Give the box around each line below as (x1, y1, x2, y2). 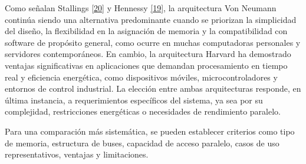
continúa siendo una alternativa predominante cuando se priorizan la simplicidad (5, 13, 297, 25)
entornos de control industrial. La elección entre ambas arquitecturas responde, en (5, 82, 301, 95)
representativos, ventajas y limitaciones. (5, 148, 149, 160)
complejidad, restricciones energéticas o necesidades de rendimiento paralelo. (5, 105, 281, 118)
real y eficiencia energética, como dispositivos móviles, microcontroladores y (5, 71, 278, 83)
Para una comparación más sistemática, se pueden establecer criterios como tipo (5, 125, 295, 137)
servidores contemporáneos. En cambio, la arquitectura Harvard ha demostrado (5, 48, 291, 60)
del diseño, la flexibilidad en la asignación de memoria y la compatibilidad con (5, 25, 288, 37)
